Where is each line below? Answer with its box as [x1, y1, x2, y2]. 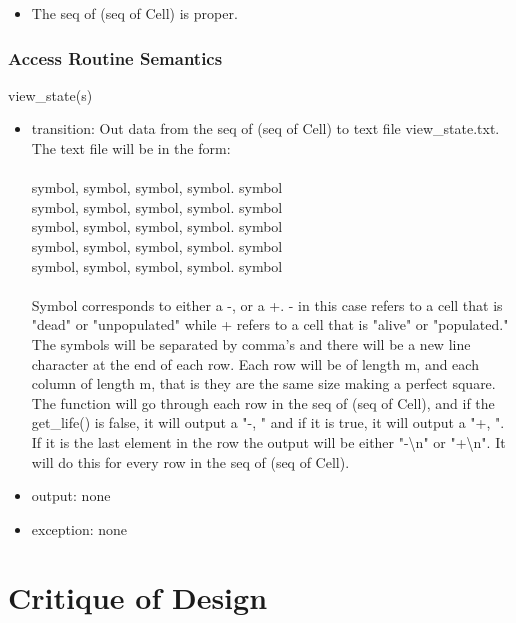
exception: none [31, 518, 128, 539]
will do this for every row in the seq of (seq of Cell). [31, 451, 350, 472]
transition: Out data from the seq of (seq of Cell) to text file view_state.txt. [31, 118, 500, 139]
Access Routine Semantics [8, 45, 223, 70]
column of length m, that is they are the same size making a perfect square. [31, 373, 496, 394]
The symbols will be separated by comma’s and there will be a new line [31, 333, 471, 354]
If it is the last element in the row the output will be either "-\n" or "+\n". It [31, 431, 506, 452]
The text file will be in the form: [31, 138, 231, 158]
